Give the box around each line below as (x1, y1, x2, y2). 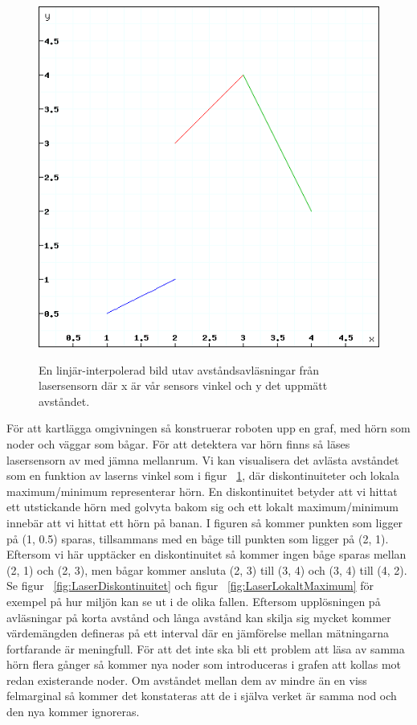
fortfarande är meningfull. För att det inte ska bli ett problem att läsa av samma (6, 640, 405, 657)
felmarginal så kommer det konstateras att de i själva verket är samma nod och (6, 687, 397, 704)
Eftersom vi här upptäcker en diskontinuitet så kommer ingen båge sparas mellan (6, 546, 407, 563)
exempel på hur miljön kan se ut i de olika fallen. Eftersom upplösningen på (6, 592, 381, 609)
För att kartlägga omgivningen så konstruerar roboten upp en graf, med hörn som (6, 420, 411, 436)
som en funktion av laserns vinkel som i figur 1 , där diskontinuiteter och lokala (6, 467, 400, 484)
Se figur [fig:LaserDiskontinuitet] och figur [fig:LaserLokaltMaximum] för (6, 577, 374, 594)
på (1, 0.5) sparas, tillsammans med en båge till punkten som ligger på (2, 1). (6, 530, 389, 547)
